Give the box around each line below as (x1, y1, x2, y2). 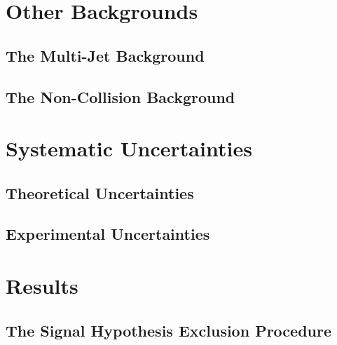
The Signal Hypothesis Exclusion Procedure (6, 319, 332, 341)
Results (6, 271, 78, 300)
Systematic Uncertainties (6, 134, 252, 163)
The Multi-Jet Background (6, 44, 205, 66)
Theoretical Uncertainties (6, 182, 194, 203)
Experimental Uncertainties (6, 223, 210, 245)
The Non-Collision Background (6, 86, 235, 107)
